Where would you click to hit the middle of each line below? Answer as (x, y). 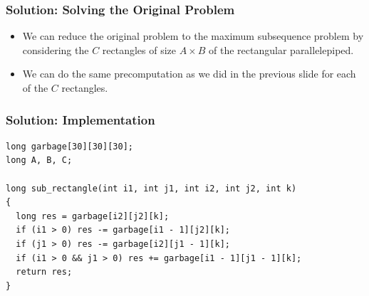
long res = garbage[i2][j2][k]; (93, 216)
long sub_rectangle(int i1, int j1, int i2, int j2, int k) (151, 188)
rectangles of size (139, 49)
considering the (56, 49)
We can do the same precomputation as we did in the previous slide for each (189, 74)
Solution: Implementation (80, 119)
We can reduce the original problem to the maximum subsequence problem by (193, 36)
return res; (44, 272)
